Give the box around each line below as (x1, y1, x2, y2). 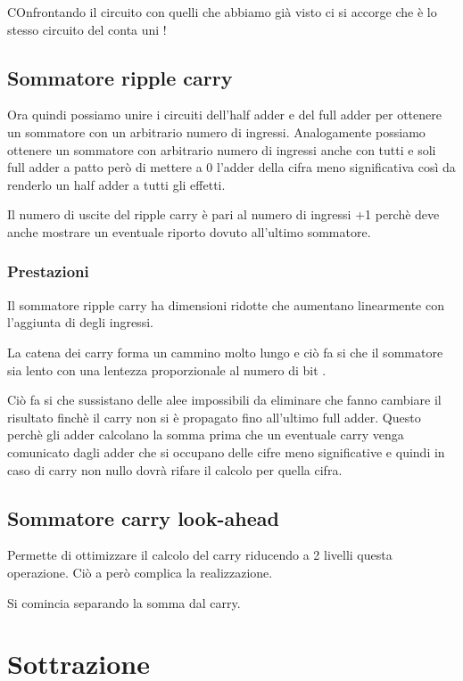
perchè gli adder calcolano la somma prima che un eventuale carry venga (7, 425, 404, 444)
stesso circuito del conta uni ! (7, 20, 167, 38)
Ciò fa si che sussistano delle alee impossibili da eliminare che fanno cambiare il (7, 390, 442, 409)
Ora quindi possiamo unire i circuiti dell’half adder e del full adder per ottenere (7, 105, 442, 124)
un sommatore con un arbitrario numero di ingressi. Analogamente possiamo (7, 122, 426, 141)
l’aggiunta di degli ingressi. (7, 313, 153, 332)
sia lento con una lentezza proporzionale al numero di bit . (7, 360, 327, 379)
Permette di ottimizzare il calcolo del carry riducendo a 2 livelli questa (7, 546, 393, 564)
